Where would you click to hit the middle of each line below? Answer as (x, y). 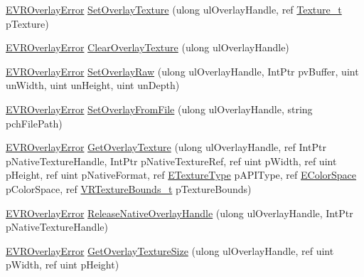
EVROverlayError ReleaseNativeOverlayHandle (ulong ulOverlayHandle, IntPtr (180, 213)
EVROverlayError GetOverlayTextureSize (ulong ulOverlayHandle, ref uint (170, 250)
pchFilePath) (34, 123)
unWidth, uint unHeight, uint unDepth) (93, 85)
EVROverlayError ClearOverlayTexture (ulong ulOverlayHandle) (148, 47)
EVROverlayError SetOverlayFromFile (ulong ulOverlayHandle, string (159, 109)
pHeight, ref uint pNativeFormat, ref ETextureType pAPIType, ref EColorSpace (181, 175)
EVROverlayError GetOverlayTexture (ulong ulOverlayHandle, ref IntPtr (166, 147)
